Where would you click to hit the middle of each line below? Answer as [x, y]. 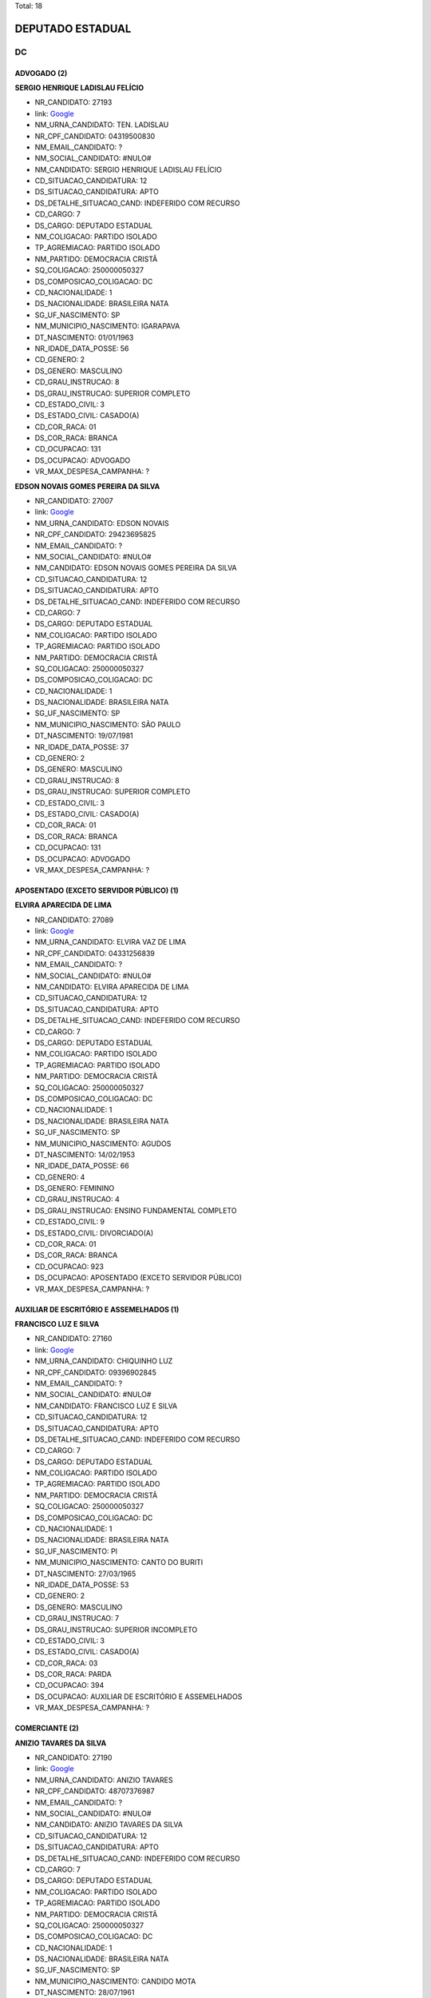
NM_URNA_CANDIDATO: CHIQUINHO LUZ [104, 1361]
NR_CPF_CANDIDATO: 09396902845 [96, 1372]
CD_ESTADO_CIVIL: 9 [70, 1222]
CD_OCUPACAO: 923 [69, 1266]
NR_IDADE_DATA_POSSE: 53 [82, 1584]
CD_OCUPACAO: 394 [69, 1686]
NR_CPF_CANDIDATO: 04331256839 [95, 953]
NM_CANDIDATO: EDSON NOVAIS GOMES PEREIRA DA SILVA [136, 568]
